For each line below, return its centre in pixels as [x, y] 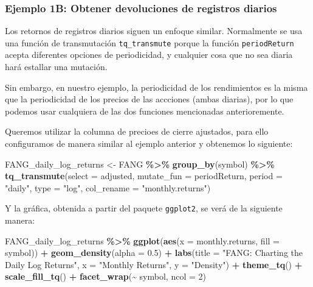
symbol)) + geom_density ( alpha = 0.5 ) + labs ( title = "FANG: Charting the [154, 253]
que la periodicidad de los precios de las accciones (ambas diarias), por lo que [149, 99]
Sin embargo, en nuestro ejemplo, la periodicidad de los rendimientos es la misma [156, 87]
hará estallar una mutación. [56, 67]
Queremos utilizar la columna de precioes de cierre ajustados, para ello [137, 131]
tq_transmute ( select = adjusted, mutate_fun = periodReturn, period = [144, 176]
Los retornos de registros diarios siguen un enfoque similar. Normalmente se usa [154, 31]
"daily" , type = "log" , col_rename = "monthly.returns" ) [108, 187]
